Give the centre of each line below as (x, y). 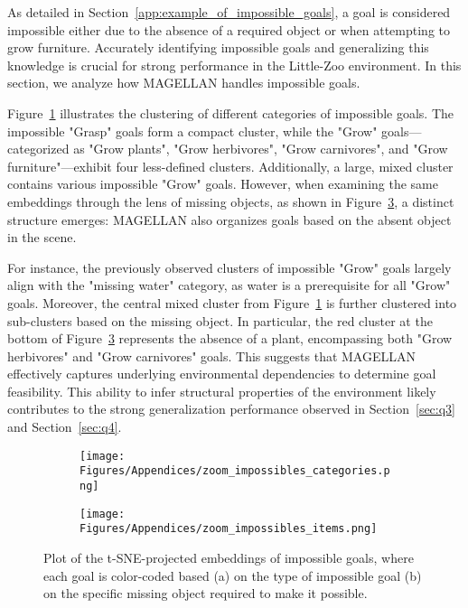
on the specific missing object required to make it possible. (206, 593)
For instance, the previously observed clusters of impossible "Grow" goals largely (229, 267)
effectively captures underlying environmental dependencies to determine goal (222, 374)
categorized (38, 149)
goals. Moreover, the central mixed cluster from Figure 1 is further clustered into (232, 302)
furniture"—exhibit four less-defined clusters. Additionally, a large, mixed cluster (230, 166)
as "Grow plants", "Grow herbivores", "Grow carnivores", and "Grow (261, 149)
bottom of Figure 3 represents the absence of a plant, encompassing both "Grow (230, 338)
